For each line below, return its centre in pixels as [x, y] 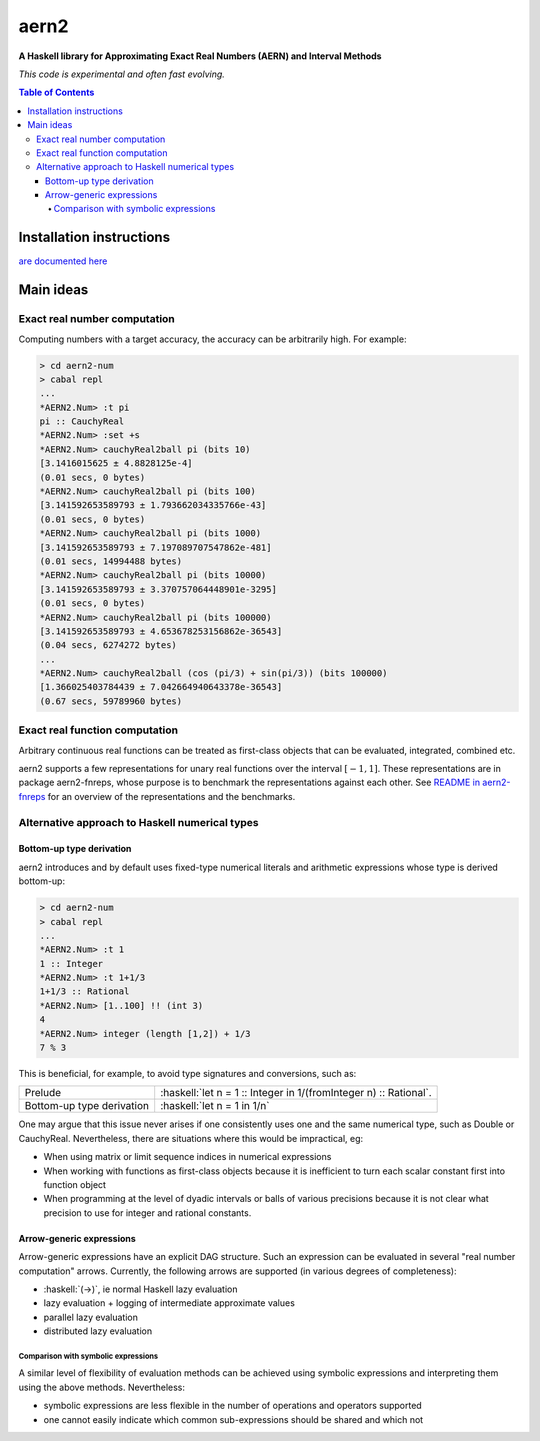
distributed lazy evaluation [98, 1331]
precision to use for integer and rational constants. [147, 1212]
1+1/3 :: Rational [84, 991]
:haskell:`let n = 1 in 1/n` [215, 1106]
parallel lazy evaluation [91, 1317]
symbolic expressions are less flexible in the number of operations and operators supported [232, 1406]
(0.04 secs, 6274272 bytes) [108, 645]
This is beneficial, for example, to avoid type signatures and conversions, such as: [187, 1073]
